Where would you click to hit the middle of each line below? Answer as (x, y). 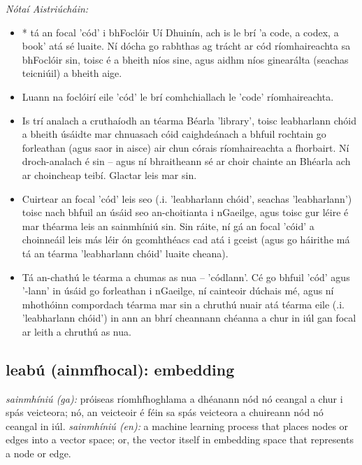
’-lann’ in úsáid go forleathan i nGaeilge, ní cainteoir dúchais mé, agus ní (178, 291)
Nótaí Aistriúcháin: (47, 8)
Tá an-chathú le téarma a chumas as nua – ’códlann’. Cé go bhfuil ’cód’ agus (186, 277)
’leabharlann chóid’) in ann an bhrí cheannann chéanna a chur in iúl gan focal (189, 318)
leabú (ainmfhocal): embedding (120, 369)
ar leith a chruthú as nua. (77, 331)
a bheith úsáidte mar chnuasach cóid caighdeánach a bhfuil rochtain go (174, 134)
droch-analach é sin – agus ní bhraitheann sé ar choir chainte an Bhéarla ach (186, 161)
